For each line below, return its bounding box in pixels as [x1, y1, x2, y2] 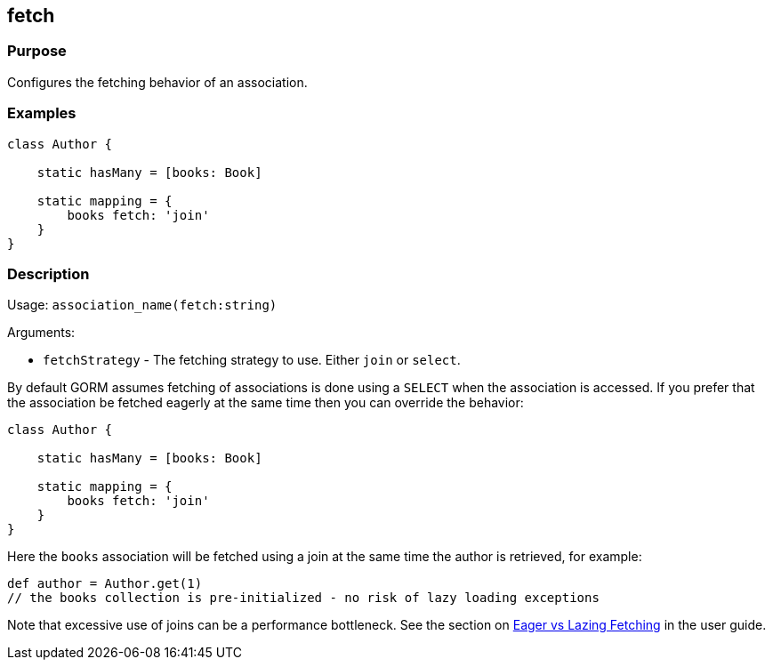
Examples [7, 104, 76, 123]
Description [7, 264, 90, 283]
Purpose [7, 42, 67, 60]
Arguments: [7, 325, 76, 341]
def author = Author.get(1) [7, 576, 203, 591]
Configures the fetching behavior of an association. [7, 74, 308, 90]
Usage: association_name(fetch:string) [7, 297, 278, 313]
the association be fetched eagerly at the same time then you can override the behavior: [7, 395, 524, 411]
